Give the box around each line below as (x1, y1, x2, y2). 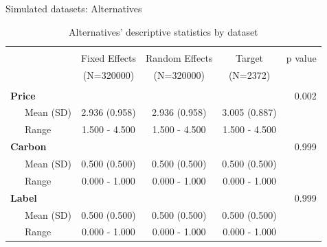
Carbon (10, 139, 47, 154)
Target (235, 50, 264, 64)
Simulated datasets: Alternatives (5, 1, 142, 15)
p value (286, 50, 317, 64)
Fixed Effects (80, 50, 137, 64)
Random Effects (146, 50, 213, 64)
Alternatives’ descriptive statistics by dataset (69, 24, 258, 38)
